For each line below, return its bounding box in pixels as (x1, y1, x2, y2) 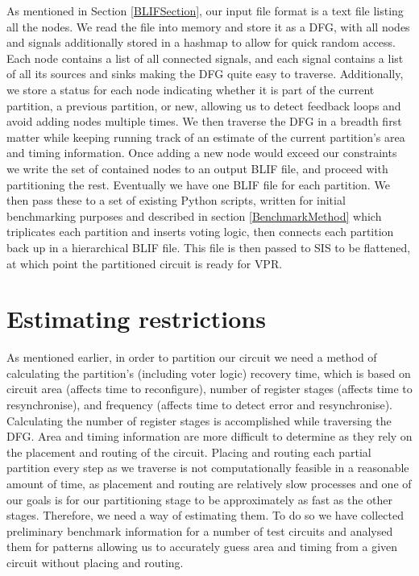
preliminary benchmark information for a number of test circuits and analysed (6, 522, 393, 539)
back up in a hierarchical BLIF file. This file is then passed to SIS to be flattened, (6, 238, 411, 255)
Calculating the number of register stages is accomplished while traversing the (6, 412, 392, 429)
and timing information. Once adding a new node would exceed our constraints (6, 144, 397, 161)
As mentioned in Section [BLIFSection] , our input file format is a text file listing (6, 2, 404, 19)
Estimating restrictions (6, 302, 266, 335)
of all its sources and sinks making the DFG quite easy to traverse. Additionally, (6, 65, 404, 82)
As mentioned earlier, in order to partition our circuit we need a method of (6, 349, 377, 366)
